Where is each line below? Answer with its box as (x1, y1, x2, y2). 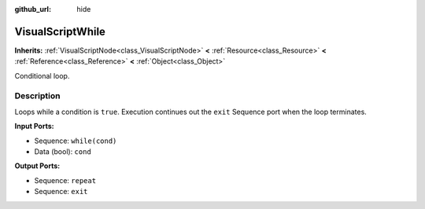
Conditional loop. (14, 71, 70, 80)
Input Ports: (14, 122, 54, 131)
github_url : (14, 5, 51, 13)
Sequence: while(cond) (34, 136, 117, 145)
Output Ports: (14, 161, 61, 170)
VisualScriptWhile (14, 24, 106, 38)
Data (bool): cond (34, 147, 92, 156)
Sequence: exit (34, 187, 88, 196)
